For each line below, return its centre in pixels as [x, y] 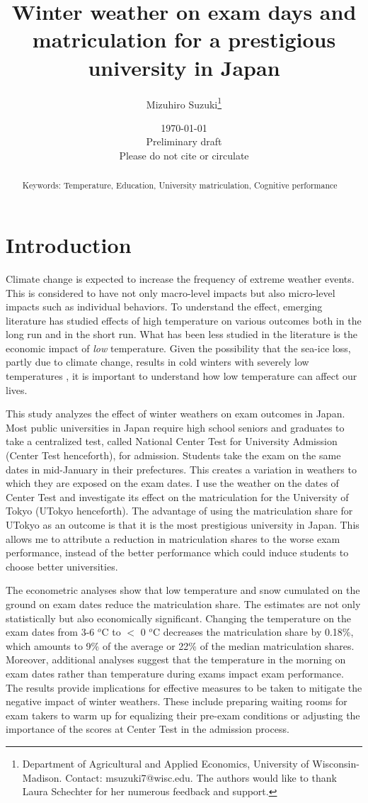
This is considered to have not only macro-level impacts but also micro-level [171, 292]
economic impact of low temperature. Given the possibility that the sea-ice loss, [178, 348]
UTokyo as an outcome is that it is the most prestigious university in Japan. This [183, 525]
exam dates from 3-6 [50, 632]
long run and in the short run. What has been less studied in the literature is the [182, 334]
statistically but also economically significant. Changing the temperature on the [179, 618]
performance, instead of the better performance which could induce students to [177, 552]
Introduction [69, 244]
